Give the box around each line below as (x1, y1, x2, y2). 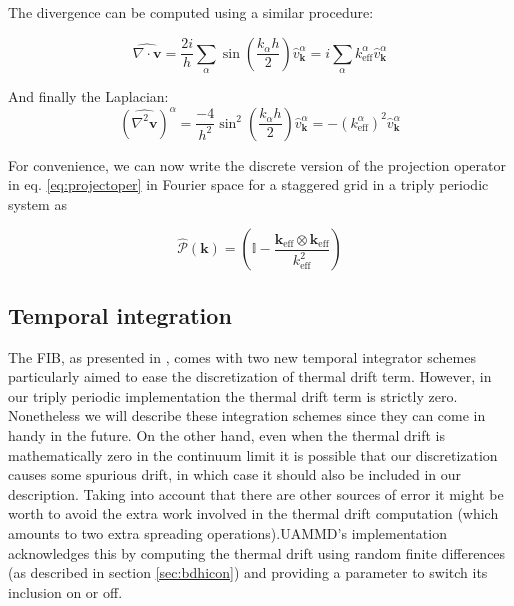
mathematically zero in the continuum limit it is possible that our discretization (8, 444, 498, 465)
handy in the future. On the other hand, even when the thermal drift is (8, 424, 446, 445)
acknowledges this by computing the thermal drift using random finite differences (8, 542, 506, 563)
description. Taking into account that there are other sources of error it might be (8, 483, 504, 504)
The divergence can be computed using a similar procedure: (8, 2, 374, 22)
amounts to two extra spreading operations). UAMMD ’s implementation (8, 522, 447, 543)
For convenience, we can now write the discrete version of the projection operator (8, 154, 506, 175)
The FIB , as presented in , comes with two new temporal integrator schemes (8, 346, 476, 367)
